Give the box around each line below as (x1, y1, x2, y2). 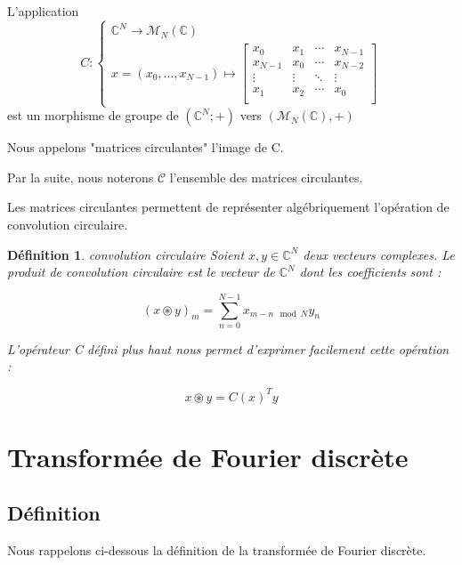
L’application (7, 2, 79, 20)
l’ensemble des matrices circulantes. (169, 167, 363, 186)
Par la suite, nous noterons (7, 167, 154, 186)
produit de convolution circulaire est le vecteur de (7, 262, 275, 281)
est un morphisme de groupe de (7, 106, 179, 125)
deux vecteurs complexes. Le (303, 245, 455, 263)
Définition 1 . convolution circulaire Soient (7, 245, 245, 263)
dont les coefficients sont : (299, 262, 442, 281)
